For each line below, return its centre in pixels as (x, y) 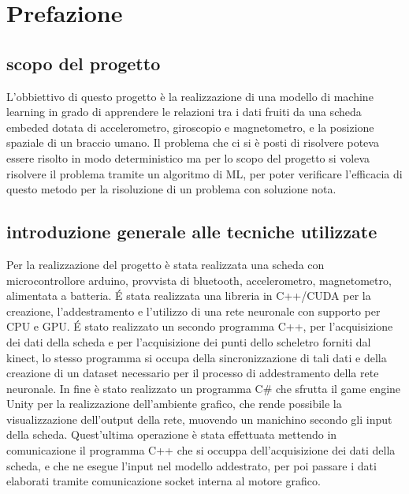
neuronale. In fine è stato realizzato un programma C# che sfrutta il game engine (204, 388)
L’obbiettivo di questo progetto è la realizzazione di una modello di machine (190, 96)
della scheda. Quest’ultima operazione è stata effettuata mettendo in (172, 434)
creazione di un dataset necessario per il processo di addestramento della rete (193, 373)
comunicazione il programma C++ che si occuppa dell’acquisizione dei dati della (201, 450)
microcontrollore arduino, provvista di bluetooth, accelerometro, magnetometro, (199, 280)
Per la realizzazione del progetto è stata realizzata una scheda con (165, 264)
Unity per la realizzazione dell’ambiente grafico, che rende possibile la (174, 404)
